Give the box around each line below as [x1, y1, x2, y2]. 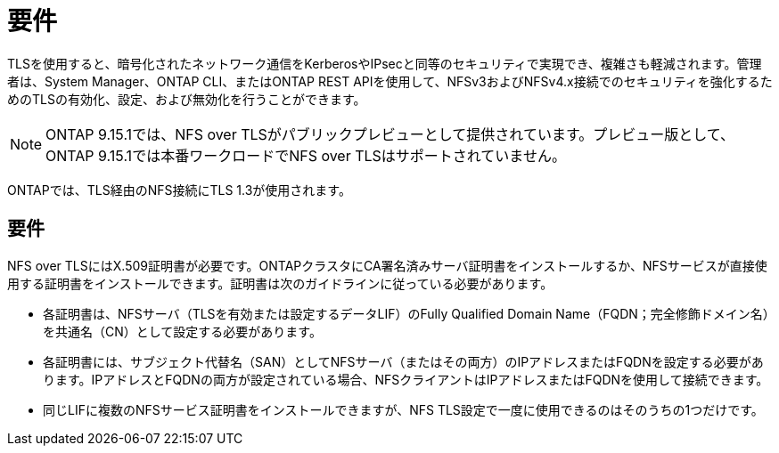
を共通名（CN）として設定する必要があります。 [43, 323, 322, 339]
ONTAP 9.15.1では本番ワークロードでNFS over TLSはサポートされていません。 [45, 146, 566, 165]
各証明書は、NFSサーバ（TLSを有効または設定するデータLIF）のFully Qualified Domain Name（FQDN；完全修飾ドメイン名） [43, 305, 769, 321]
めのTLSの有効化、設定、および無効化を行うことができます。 [7, 91, 366, 107]
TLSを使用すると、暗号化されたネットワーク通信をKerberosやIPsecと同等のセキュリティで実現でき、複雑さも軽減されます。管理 [7, 55, 762, 71]
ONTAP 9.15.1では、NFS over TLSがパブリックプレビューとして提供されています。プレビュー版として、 [45, 125, 735, 143]
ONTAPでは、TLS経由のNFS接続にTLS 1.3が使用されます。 [7, 182, 351, 198]
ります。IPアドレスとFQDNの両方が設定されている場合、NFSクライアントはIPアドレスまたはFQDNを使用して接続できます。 [43, 371, 769, 387]
